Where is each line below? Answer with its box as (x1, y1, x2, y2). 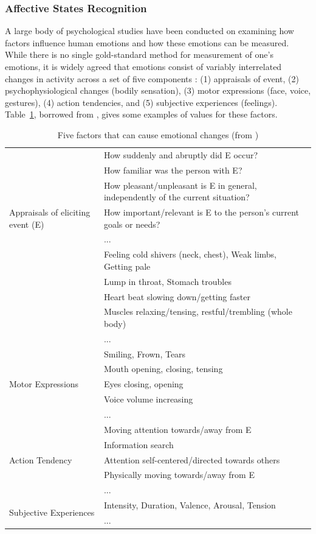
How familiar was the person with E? (103, 163, 242, 176)
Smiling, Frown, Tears (103, 347, 186, 360)
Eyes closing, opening (103, 378, 184, 390)
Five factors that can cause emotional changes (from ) (57, 128, 259, 141)
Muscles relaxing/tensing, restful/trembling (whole (103, 305, 292, 318)
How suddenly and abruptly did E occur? (103, 148, 258, 161)
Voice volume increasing (103, 393, 193, 406)
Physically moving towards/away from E (103, 468, 255, 481)
